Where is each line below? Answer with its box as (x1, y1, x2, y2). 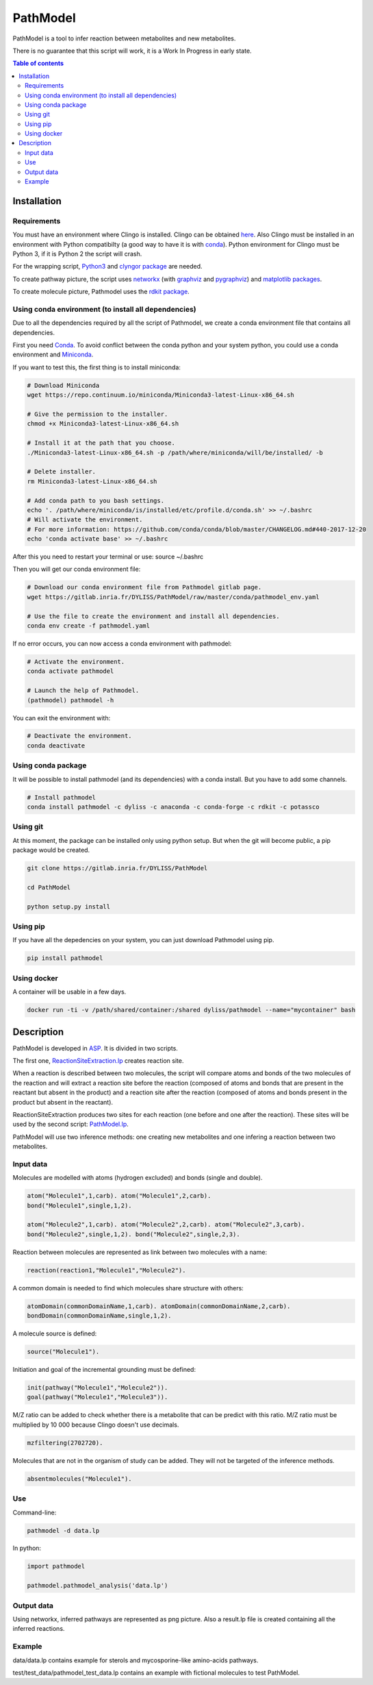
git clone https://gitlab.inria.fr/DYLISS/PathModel (27, 864, 208, 872)
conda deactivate (27, 741, 86, 750)
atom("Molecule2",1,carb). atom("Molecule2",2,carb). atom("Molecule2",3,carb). (27, 1220, 305, 1229)
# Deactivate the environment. (27, 732, 133, 740)
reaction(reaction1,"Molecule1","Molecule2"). (27, 1266, 186, 1274)
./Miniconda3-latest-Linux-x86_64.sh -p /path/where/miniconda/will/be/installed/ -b (27, 449, 323, 456)
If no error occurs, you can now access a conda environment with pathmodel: (12, 639, 232, 648)
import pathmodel (27, 1562, 86, 1571)
